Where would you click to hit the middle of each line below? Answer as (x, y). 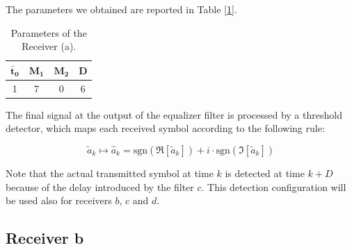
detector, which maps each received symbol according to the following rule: (165, 128)
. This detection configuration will (274, 186)
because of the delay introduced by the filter (100, 186)
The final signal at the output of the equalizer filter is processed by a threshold (174, 114)
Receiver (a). (49, 46)
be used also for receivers (59, 200)
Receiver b (45, 238)
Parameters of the (49, 32)
